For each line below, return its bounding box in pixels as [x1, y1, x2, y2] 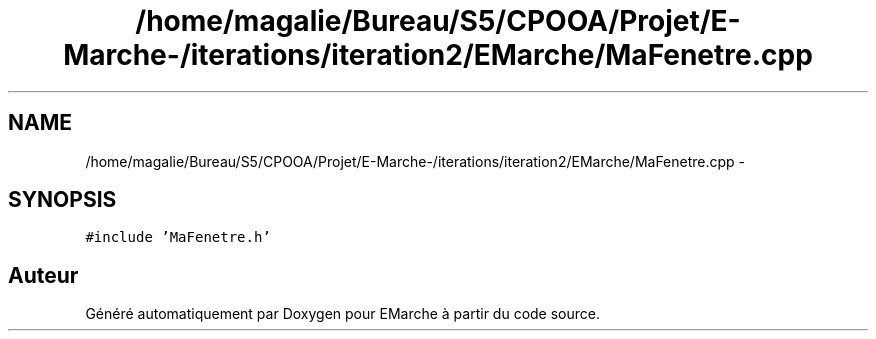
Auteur [8, 262, 79, 288]
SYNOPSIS [8, 187, 117, 213]
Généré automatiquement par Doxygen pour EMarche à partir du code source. [85, 305, 600, 323]
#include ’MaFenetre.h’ [85, 229, 271, 246]
